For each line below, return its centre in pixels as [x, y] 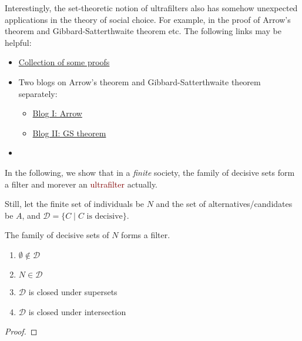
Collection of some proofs [64, 62]
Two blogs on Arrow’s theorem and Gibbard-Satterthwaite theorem [140, 81]
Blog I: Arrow [57, 113]
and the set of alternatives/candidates [224, 204]
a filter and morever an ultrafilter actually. [81, 184]
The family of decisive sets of [57, 235]
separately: [38, 93]
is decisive [105, 216]
